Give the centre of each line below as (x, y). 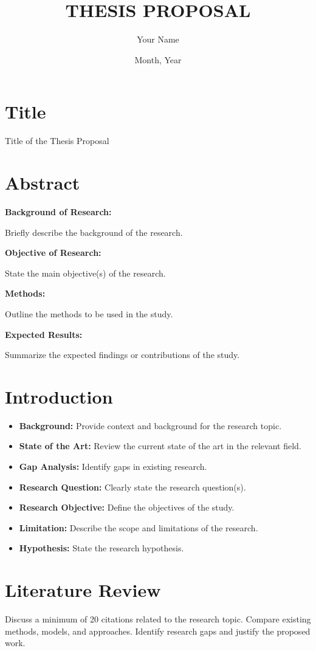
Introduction (59, 396)
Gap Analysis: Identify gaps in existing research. (113, 467)
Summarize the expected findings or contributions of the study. (122, 355)
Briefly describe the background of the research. (94, 232)
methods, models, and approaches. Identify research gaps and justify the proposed (158, 631)
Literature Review (83, 590)
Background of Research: (58, 211)
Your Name (158, 39)
